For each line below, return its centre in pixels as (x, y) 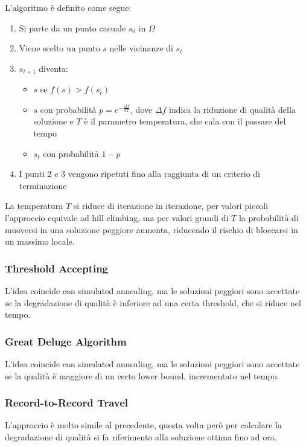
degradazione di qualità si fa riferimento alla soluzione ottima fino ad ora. (141, 436)
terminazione (43, 185)
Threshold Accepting (57, 268)
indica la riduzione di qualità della (232, 109)
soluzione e (53, 121)
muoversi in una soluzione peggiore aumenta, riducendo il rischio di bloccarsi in (151, 229)
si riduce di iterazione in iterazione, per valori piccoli (171, 206)
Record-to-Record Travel (67, 403)
